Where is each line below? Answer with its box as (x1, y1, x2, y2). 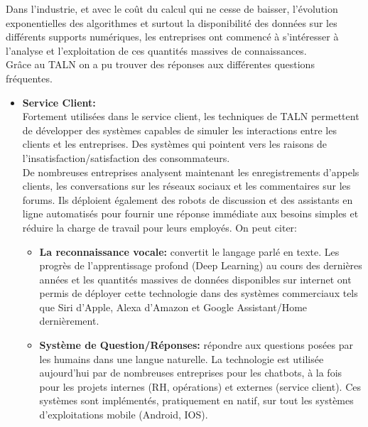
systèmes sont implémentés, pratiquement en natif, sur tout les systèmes (39, 393, 354, 408)
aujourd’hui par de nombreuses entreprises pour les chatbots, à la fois (39, 365, 342, 380)
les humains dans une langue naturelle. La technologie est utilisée (39, 351, 324, 366)
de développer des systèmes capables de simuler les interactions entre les (22, 122, 337, 137)
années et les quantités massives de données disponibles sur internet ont (39, 271, 352, 286)
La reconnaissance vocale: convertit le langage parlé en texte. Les (39, 244, 340, 259)
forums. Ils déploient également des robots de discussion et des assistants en (22, 192, 353, 207)
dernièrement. (39, 313, 99, 328)
